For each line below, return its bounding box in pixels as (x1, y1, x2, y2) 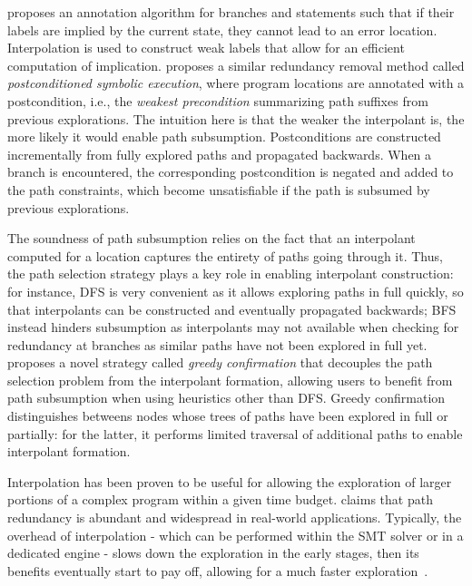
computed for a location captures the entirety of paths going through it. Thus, (7, 246, 443, 265)
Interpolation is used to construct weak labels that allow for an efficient (7, 38, 405, 57)
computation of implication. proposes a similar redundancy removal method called (7, 55, 465, 74)
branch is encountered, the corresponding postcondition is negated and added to (7, 162, 454, 181)
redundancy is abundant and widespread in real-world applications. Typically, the (7, 508, 462, 527)
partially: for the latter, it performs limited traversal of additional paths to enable (7, 424, 463, 443)
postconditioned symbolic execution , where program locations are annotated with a (7, 73, 465, 93)
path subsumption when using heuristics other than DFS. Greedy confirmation (7, 388, 446, 407)
